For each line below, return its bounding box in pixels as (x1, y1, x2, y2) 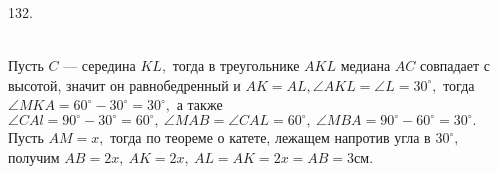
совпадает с (419, 55, 491, 76)
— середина (63, 55, 136, 76)
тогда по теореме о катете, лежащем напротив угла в (110, 127, 431, 148)
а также (176, 94, 223, 115)
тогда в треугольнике (172, 55, 300, 76)
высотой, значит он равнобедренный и (8, 74, 241, 95)
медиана (340, 55, 391, 76)
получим (8, 147, 60, 168)
